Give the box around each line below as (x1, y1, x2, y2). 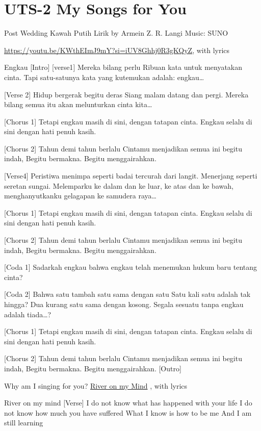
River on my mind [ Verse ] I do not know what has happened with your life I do (4, 397, 252, 408)
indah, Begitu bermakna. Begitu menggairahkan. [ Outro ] (4, 363, 181, 373)
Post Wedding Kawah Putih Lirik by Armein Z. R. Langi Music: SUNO (4, 28, 228, 38)
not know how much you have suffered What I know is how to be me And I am (4, 407, 252, 418)
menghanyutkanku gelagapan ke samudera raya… (4, 190, 156, 201)
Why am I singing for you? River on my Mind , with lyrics (4, 380, 188, 391)
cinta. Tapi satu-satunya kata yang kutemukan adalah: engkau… (4, 71, 204, 82)
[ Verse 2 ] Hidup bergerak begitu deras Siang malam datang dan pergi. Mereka (4, 89, 249, 99)
